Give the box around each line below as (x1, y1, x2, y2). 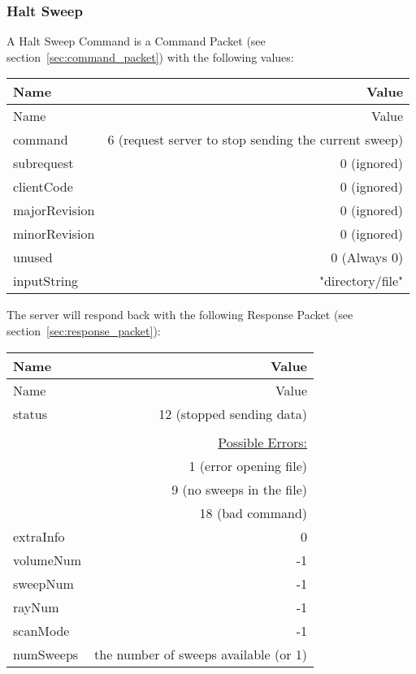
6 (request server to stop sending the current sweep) (107, 130, 404, 149)
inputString (13, 271, 79, 291)
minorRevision (13, 224, 95, 244)
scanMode (13, 620, 70, 640)
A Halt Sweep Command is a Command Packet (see (6, 32, 266, 50)
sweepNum (13, 573, 74, 593)
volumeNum (13, 550, 82, 569)
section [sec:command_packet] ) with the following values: (6, 48, 294, 65)
